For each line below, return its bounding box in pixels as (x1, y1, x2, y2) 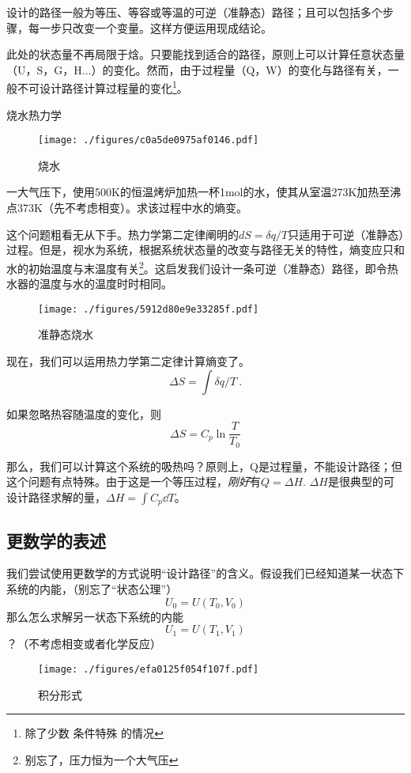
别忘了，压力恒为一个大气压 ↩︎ (25, 751, 179, 767)
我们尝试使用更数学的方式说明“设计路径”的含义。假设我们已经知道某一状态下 (6, 565, 405, 582)
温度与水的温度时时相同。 (39, 275, 172, 292)
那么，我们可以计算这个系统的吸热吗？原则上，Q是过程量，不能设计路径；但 (6, 457, 402, 474)
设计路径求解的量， (6, 488, 106, 505)
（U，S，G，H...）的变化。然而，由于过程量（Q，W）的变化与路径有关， (6, 61, 388, 78)
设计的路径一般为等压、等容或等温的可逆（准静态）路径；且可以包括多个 (6, 4, 383, 20)
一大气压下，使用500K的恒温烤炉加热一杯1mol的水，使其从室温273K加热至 (6, 184, 390, 200)
